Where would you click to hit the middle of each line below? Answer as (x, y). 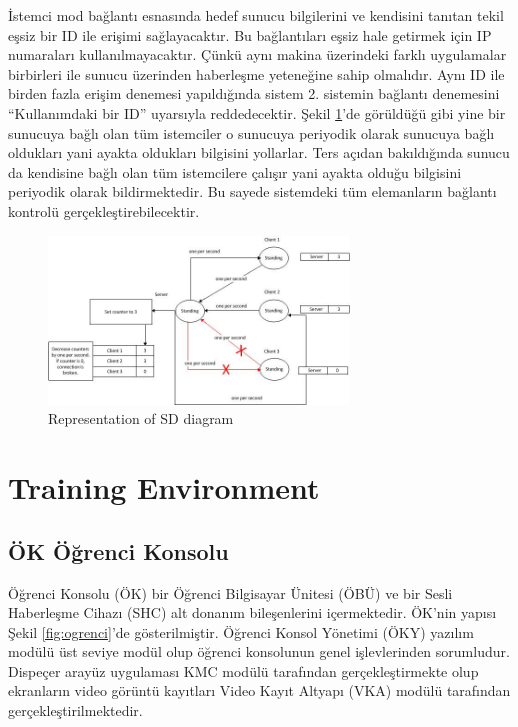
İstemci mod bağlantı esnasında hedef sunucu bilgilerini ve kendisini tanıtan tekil (256, 15)
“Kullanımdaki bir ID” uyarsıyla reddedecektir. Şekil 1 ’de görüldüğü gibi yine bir (257, 112)
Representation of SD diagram (141, 418)
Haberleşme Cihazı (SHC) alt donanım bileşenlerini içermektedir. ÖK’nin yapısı (252, 612)
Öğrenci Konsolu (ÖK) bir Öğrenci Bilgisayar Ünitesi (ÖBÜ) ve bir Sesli (230, 592)
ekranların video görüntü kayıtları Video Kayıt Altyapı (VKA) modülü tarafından (259, 690)
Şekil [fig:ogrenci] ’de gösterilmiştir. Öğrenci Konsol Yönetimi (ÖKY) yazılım (241, 631)
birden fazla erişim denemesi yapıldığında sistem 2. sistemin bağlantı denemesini (254, 93)
